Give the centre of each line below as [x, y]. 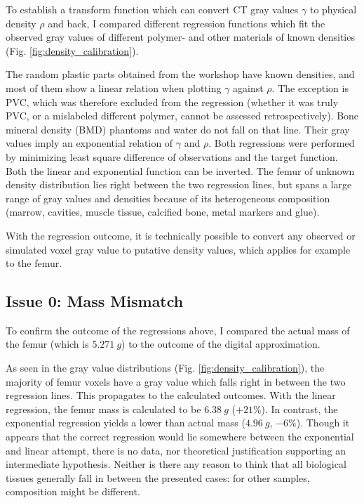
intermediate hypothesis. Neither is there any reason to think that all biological [176, 464]
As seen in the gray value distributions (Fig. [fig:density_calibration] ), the [165, 368]
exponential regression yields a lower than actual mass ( [126, 423]
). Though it [323, 423]
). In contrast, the [299, 409]
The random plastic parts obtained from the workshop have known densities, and [180, 74]
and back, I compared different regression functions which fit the [187, 23]
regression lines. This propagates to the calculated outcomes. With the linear [171, 395]
